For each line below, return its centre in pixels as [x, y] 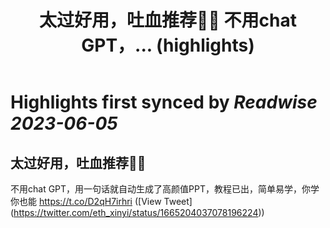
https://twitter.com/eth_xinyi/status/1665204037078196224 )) [139, 212]
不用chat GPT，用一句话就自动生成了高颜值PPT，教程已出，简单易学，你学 [165, 189]
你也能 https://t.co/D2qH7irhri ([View [86, 201]
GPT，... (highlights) [168, 45]
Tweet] [178, 201]
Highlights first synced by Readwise [164, 102]
